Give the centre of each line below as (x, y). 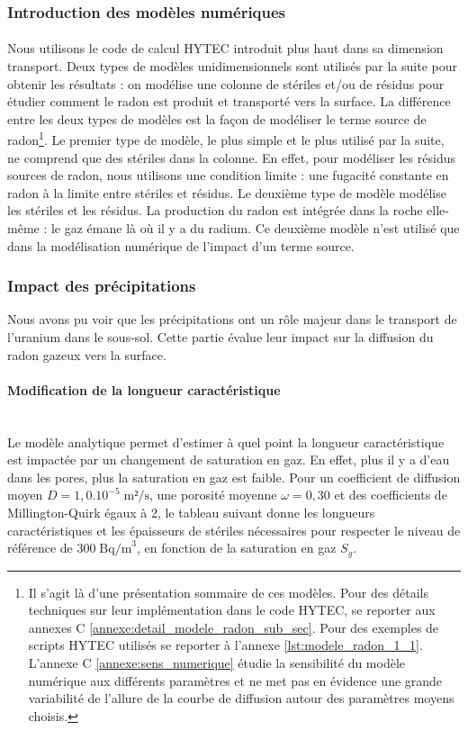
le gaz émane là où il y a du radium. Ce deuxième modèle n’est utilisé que (255, 228)
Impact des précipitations (102, 286)
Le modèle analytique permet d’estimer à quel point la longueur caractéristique (226, 442)
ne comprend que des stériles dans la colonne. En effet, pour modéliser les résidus (231, 157)
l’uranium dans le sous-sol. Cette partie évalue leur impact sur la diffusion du (220, 337)
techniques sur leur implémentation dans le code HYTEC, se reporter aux (232, 610)
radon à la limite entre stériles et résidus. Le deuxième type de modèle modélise (227, 192)
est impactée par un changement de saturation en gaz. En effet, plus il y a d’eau (229, 460)
